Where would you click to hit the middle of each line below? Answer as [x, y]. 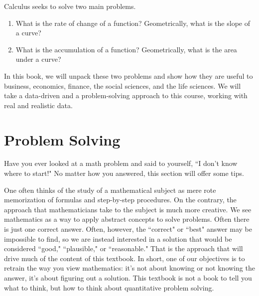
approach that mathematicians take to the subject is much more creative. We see [128, 209]
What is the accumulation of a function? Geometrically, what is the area [126, 49]
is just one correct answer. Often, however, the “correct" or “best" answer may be [128, 229]
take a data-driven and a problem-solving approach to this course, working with [126, 95]
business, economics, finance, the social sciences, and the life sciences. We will [123, 85]
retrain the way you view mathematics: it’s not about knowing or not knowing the [129, 268]
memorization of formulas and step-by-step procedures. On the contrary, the [120, 200]
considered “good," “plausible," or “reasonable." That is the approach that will [124, 248]
